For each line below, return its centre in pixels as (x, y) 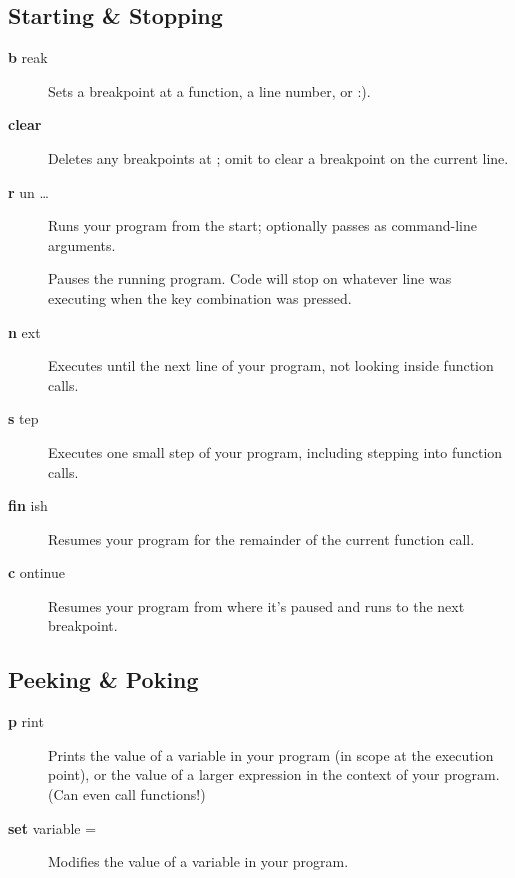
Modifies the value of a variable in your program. (198, 861)
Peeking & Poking (103, 679)
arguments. (82, 244)
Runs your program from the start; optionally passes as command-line (263, 225)
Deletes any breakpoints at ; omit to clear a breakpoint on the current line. (278, 157)
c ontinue (36, 572)
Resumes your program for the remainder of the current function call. (261, 538)
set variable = (52, 827)
